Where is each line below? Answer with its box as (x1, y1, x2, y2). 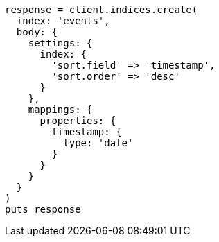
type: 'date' (63, 137, 134, 148)
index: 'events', (16, 15, 110, 26)
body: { (16, 26, 58, 37)
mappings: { (28, 104, 93, 115)
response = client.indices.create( (5, 4, 198, 15)
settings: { (28, 37, 93, 49)
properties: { (40, 115, 116, 126)
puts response (5, 204, 81, 215)
